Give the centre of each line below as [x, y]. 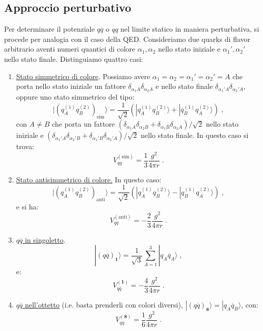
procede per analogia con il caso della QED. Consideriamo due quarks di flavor [127, 39]
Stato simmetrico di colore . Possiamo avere [83, 76]
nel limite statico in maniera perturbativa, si [190, 29]
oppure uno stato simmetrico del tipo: [75, 97]
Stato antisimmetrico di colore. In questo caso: [89, 179]
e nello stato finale [184, 86]
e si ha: [27, 206]
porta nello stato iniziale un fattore [71, 86]
